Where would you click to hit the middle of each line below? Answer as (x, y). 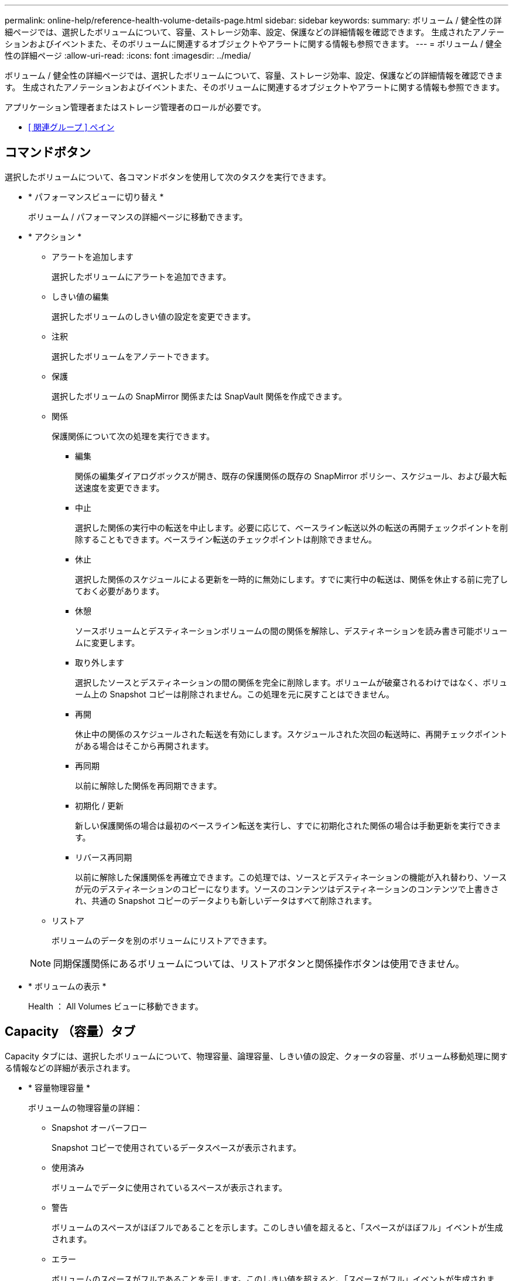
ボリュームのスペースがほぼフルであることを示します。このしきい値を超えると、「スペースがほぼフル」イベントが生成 (277, 1227)
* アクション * (55, 236)
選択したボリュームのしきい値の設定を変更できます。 (154, 316)
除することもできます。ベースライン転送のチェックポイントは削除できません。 (226, 539)
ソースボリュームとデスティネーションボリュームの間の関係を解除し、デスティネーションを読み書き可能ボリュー (291, 631)
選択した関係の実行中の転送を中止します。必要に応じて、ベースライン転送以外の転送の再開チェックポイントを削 (292, 527)
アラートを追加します (93, 256)
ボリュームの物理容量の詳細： (85, 1107)
